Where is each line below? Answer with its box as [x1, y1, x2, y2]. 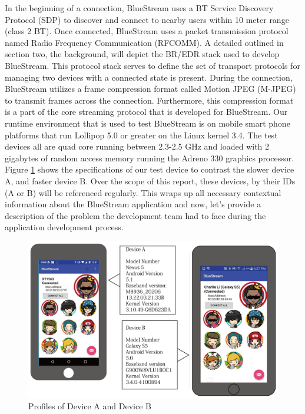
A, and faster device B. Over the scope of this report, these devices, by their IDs [5, 174, 296, 187]
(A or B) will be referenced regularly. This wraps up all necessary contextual [5, 186, 281, 198]
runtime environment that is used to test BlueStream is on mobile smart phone [5, 117, 290, 129]
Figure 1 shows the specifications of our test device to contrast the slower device [5, 163, 294, 175]
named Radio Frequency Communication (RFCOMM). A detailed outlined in [5, 36, 284, 48]
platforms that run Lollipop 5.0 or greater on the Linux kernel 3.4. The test [5, 128, 278, 141]
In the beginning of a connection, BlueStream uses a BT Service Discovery [5, 2, 274, 14]
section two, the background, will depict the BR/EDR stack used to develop [5, 48, 280, 60]
